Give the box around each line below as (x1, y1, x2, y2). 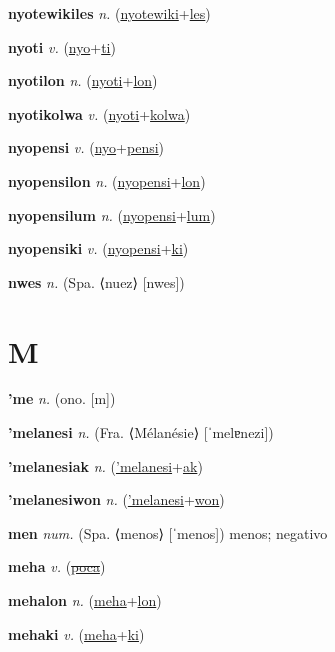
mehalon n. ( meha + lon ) (8, 590, 162, 611)
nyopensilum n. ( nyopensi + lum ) (8, 204, 216, 225)
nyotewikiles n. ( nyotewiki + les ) (8, 3, 211, 23)
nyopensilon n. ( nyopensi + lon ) (8, 170, 206, 191)
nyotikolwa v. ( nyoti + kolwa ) (8, 103, 191, 124)
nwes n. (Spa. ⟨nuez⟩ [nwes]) (8, 271, 185, 292)
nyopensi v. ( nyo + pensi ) (8, 137, 165, 158)
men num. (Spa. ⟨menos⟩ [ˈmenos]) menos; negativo (8, 522, 328, 543)
